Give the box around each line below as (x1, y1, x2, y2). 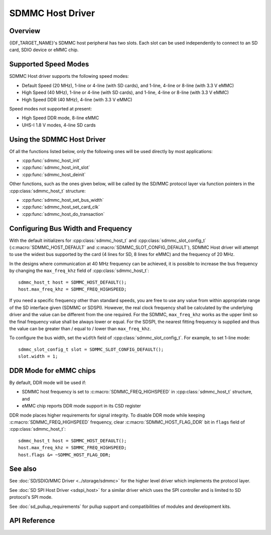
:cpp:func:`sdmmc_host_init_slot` (22, 165, 90, 171)
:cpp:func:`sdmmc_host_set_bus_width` (22, 197, 104, 203)
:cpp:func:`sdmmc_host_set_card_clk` (22, 204, 100, 210)
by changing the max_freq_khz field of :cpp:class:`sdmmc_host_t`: (9, 267, 149, 274)
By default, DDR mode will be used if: (9, 379, 86, 386)
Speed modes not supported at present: (9, 105, 92, 111)
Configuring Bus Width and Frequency (9, 224, 132, 233)
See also (9, 465, 37, 473)
